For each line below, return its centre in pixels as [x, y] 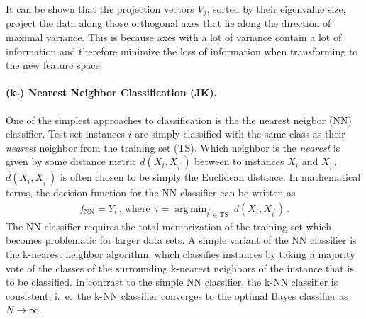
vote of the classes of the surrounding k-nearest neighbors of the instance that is [180, 268]
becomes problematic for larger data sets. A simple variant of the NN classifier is [181, 240]
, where [134, 209]
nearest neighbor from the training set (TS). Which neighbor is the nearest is [173, 147]
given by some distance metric [71, 161]
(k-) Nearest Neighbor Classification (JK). [111, 93]
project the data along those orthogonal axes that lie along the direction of [168, 23]
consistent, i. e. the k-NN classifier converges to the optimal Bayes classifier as [177, 295]
